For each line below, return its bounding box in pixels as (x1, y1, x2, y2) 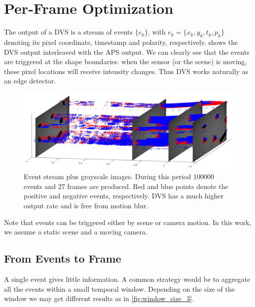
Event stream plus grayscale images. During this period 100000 (24, 171, 214, 182)
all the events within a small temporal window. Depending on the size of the (4, 283, 235, 294)
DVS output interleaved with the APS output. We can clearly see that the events (4, 46, 250, 57)
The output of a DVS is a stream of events (4, 27, 133, 37)
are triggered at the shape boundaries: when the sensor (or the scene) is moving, (4, 56, 247, 67)
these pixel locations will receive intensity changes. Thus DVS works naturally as (4, 66, 249, 76)
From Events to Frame (4, 251, 121, 266)
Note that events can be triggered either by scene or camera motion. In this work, (4, 217, 252, 227)
